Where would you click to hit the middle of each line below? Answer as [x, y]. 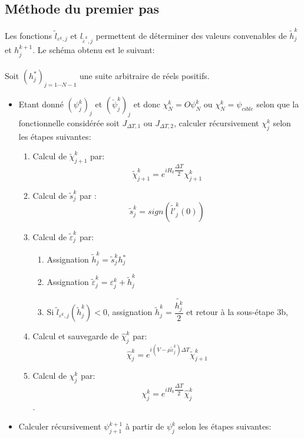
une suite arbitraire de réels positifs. [145, 76]
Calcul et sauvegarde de [76, 336]
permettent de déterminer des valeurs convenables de [191, 35]
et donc [147, 104]
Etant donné [41, 104]
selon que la [278, 104]
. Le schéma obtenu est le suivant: [94, 50]
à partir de [145, 426]
